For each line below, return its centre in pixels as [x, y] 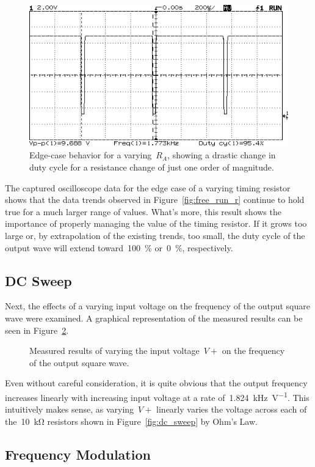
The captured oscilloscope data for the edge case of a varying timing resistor [148, 187]
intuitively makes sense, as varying [70, 409]
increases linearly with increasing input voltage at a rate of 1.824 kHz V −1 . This [157, 396]
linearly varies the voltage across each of [232, 409]
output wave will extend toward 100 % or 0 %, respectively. [119, 247]
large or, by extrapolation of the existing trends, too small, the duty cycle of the [155, 236]
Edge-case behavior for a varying [91, 155]
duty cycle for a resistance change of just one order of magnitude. [152, 167]
